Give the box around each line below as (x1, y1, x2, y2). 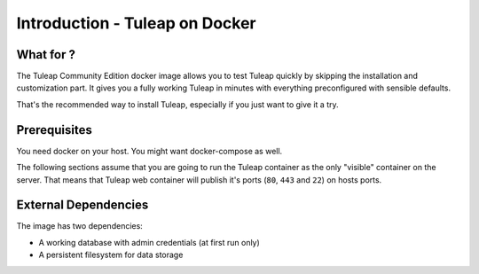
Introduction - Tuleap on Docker (16, 13, 256, 33)
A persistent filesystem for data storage (38, 249, 184, 261)
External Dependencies (16, 198, 149, 213)
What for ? (16, 47, 75, 62)
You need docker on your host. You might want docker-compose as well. (16, 145, 283, 156)
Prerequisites (16, 122, 92, 137)
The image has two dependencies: (16, 221, 144, 231)
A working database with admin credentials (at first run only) (38, 237, 261, 247)
